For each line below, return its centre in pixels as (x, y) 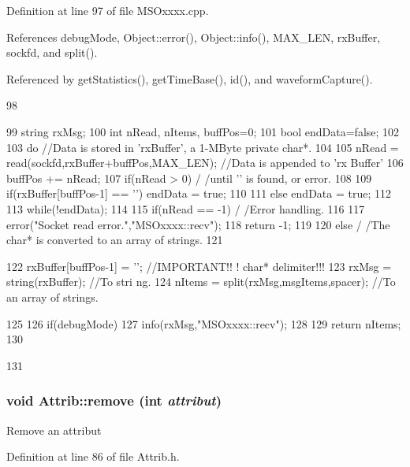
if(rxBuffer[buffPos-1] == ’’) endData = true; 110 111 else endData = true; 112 (199, 193)
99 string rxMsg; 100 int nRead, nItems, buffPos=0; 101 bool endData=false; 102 (203, 131)
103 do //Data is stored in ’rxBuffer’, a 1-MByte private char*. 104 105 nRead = (203, 147)
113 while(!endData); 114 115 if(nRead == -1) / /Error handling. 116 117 (186, 208)
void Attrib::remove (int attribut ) (114, 400)
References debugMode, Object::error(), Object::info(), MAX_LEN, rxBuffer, (194, 37)
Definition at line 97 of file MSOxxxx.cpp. (108, 10)
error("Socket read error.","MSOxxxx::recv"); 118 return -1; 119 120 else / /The (198, 224)
